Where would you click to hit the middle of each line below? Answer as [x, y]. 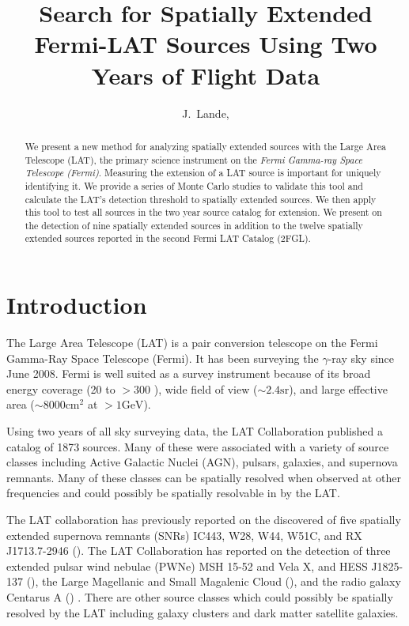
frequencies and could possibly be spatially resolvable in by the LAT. [173, 493]
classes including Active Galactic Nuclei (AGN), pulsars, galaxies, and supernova [202, 462]
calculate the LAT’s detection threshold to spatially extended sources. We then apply [201, 199]
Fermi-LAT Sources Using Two [206, 44]
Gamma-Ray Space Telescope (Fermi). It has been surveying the [163, 358]
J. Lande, [206, 113]
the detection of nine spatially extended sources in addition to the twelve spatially [194, 225]
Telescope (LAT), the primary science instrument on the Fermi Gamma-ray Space [193, 159]
